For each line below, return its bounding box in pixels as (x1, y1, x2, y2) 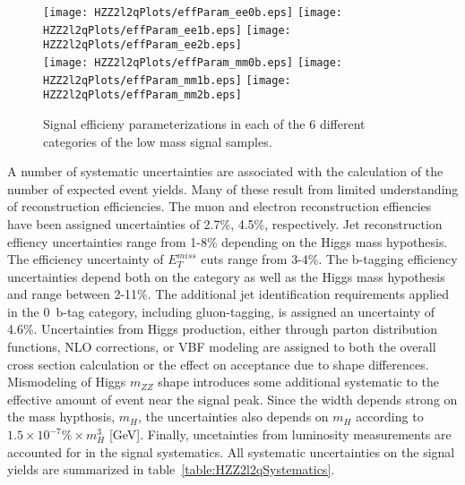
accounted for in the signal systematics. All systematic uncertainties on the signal (7, 442, 455, 461)
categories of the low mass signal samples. (43, 132, 272, 150)
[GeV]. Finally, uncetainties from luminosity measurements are (108, 425, 452, 444)
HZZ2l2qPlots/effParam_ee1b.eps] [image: (43, 23, 291, 37)
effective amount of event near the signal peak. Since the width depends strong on (7, 389, 458, 408)
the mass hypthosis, (7, 407, 116, 426)
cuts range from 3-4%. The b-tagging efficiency (201, 250, 458, 268)
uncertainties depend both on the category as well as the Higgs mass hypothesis (7, 267, 445, 285)
